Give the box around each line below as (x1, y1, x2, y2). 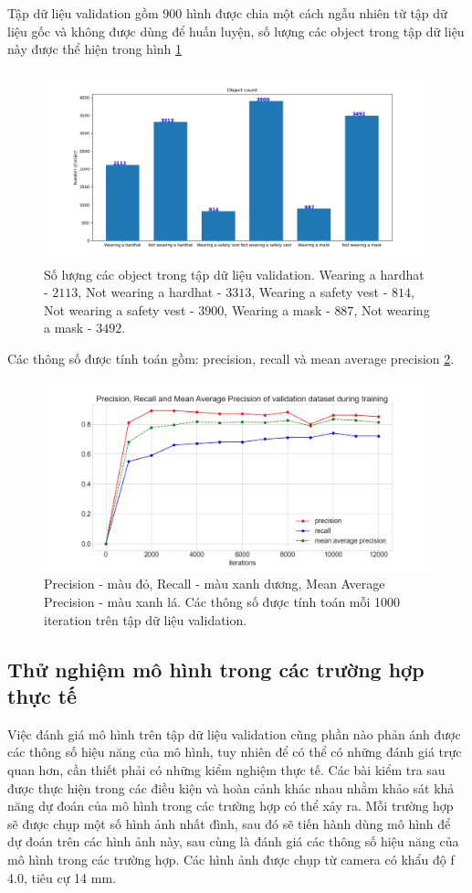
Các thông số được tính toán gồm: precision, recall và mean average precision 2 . (7, 349, 455, 368)
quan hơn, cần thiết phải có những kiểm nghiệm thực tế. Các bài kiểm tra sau (7, 760, 446, 780)
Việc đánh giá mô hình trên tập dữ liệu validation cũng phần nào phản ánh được (7, 724, 461, 743)
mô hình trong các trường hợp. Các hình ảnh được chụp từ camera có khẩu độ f (7, 850, 455, 868)
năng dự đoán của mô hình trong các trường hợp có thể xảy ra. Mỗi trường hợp (7, 796, 454, 815)
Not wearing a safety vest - (44, 300, 194, 319)
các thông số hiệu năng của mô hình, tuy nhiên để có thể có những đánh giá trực (7, 742, 462, 761)
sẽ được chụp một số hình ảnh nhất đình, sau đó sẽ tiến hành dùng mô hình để (7, 813, 451, 833)
